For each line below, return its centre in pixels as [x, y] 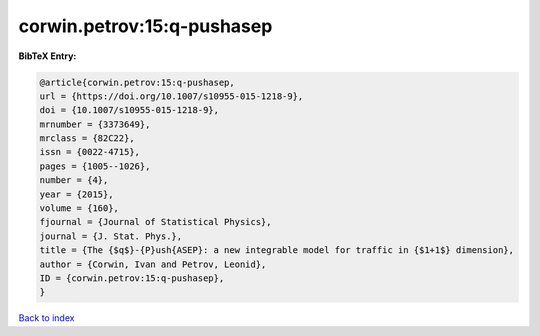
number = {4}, [74, 180]
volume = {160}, [79, 208]
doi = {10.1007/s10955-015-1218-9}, [129, 110]
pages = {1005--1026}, [95, 166]
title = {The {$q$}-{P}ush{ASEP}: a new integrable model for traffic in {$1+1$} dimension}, [277, 250]
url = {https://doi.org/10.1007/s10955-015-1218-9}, [171, 96]
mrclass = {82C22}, [87, 138]
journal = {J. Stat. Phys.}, [111, 236]
